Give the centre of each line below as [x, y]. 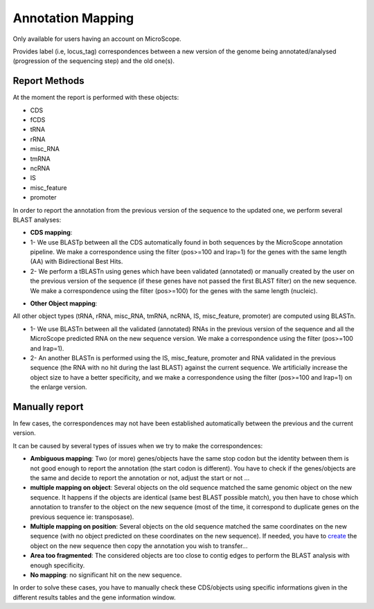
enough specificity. [57, 565]
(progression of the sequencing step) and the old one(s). [93, 61]
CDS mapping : [51, 233]
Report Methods [48, 81]
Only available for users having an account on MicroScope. [97, 39]
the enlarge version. [59, 387]
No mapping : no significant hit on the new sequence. [106, 574]
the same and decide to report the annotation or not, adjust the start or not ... [140, 478]
